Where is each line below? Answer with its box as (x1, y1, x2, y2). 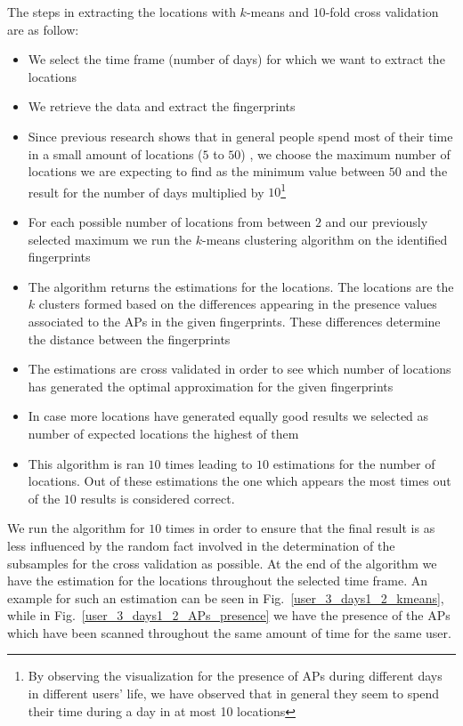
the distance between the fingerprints (28, 329, 231, 348)
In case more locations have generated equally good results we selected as (28, 407, 429, 425)
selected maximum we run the (28, 230, 192, 248)
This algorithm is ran (28, 454, 144, 472)
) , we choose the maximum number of (240, 144, 451, 163)
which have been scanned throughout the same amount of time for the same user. (7, 623, 451, 641)
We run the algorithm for (7, 519, 145, 537)
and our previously (325, 213, 428, 230)
